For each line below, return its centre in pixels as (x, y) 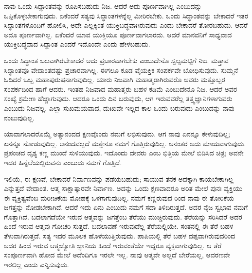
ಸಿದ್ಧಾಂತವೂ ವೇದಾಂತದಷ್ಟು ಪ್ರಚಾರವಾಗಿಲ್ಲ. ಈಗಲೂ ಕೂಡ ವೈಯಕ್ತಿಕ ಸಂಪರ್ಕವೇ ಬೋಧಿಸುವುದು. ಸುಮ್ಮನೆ (121, 70)
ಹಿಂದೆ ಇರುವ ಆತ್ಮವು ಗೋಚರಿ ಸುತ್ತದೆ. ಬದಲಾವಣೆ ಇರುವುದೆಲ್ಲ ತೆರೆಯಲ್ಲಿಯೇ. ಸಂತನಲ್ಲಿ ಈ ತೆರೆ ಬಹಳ (119, 226)
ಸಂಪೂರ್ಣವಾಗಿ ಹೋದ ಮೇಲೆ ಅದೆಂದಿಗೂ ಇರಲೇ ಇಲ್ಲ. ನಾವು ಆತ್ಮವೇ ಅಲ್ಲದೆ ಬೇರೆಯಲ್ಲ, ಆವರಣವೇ (117, 255)
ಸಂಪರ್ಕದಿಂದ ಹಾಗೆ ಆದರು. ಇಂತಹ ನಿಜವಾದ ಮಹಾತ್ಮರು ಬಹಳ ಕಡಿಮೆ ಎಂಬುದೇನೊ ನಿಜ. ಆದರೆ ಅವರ (121, 89)
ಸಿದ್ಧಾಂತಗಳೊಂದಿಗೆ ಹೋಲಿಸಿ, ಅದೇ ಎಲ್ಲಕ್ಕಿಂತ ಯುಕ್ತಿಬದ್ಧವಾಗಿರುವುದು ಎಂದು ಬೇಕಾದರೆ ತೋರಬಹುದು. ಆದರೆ (126, 25)
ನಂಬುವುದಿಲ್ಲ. (19, 117)
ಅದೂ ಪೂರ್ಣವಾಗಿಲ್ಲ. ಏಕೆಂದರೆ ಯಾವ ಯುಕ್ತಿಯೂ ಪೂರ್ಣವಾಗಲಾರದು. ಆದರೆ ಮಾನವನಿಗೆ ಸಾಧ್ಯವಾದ (118, 34)
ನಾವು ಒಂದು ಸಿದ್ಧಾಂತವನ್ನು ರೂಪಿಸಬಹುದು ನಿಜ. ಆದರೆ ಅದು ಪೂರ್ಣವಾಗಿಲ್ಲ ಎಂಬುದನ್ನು (103, 6)
